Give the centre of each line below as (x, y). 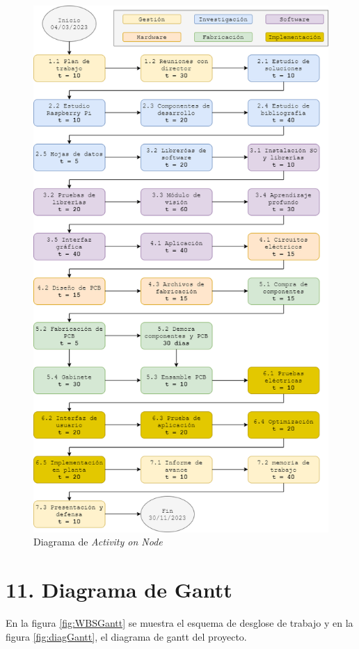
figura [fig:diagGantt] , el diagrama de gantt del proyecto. (126, 636)
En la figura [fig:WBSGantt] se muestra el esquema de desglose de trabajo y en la (179, 623)
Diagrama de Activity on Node (98, 542)
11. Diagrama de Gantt (119, 590)
